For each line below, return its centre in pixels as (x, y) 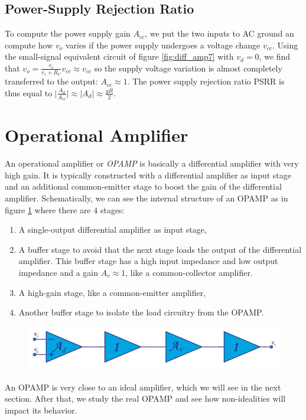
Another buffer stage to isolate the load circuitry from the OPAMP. (141, 312)
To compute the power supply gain (68, 33)
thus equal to (29, 92)
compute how (29, 45)
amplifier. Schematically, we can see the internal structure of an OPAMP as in (147, 198)
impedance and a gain (58, 272)
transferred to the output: (51, 81)
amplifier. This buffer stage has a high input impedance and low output (148, 261)
